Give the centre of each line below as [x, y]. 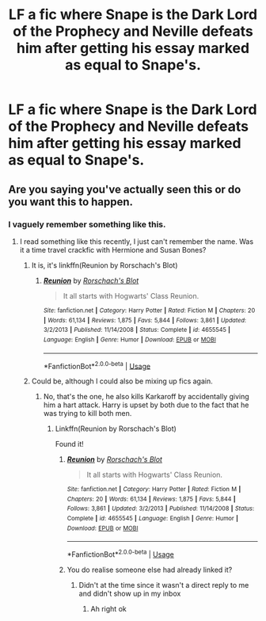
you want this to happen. [70, 202]
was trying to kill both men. [87, 413]
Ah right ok [108, 609]
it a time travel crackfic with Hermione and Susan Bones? [113, 250]
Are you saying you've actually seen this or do [125, 189]
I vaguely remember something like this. [87, 224]
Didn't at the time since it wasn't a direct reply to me [164, 585]
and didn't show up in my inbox [130, 594]
